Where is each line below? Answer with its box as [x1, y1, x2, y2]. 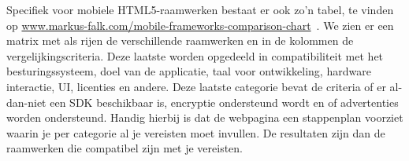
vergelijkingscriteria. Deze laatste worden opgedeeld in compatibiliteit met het [6, 47, 384, 64]
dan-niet [6, 93, 46, 110]
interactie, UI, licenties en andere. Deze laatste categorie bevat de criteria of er [6, 78, 386, 94]
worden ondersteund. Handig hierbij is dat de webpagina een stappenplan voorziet [6, 109, 403, 126]
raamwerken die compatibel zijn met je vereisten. [6, 140, 243, 156]
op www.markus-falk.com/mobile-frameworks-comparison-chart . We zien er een [6, 16, 394, 33]
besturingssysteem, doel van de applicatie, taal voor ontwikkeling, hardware [6, 63, 371, 79]
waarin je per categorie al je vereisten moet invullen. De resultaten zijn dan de [6, 124, 385, 141]
